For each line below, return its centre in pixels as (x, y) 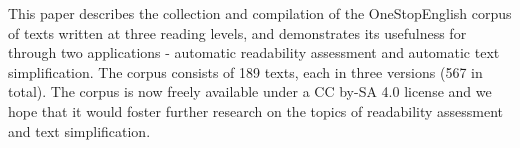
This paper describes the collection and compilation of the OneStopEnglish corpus (260, 13)
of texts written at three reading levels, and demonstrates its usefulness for (237, 32)
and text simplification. (79, 130)
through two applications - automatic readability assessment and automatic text (254, 52)
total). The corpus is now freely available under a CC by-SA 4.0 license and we (250, 91)
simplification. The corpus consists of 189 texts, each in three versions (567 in (245, 71)
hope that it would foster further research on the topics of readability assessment (256, 110)
